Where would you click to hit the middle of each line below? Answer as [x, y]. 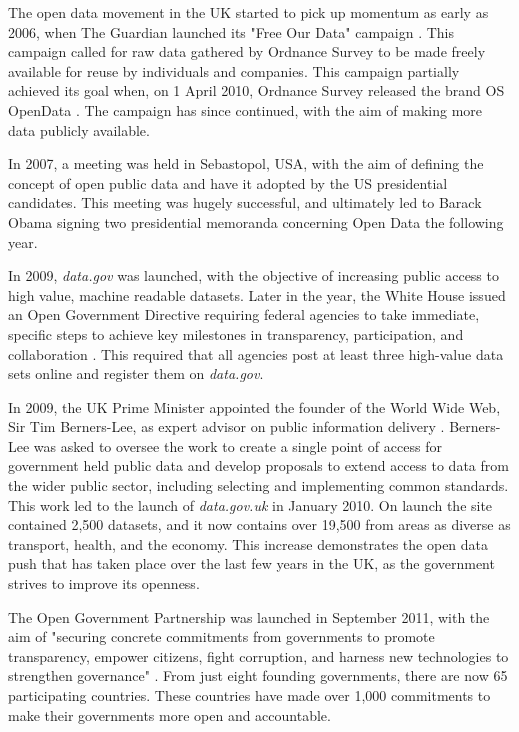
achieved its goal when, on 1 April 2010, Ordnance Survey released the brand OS [256, 90]
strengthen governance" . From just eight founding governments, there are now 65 [258, 675]
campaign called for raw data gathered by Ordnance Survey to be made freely [247, 51]
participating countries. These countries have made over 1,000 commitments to [249, 695]
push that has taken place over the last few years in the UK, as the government [251, 563]
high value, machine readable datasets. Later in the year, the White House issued [257, 294]
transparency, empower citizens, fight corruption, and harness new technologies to [258, 655]
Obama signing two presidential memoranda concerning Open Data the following [256, 221]
